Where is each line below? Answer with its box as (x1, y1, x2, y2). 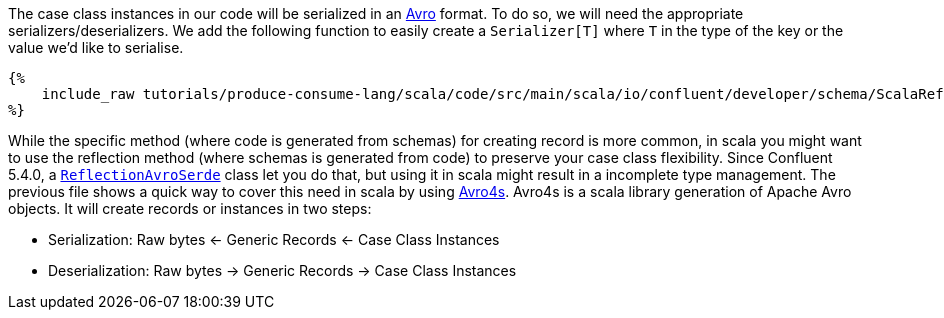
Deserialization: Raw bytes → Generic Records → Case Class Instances (48, 262, 517, 279)
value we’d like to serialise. (8, 39, 184, 56)
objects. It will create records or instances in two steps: (8, 200, 372, 217)
